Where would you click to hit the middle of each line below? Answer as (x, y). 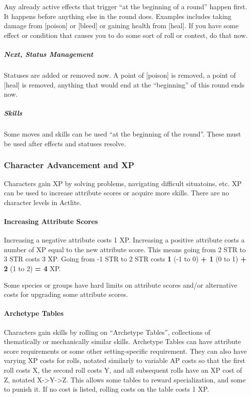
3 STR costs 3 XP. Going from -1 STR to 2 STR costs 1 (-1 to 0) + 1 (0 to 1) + (125, 259)
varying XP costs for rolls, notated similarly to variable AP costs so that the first (125, 360)
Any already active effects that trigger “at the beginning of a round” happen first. (126, 6)
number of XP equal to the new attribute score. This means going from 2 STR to (125, 249)
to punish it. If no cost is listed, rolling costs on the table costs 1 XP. (107, 389)
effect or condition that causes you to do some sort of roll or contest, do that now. (126, 35)
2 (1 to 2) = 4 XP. (32, 268)
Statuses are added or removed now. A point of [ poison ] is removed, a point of (120, 75)
